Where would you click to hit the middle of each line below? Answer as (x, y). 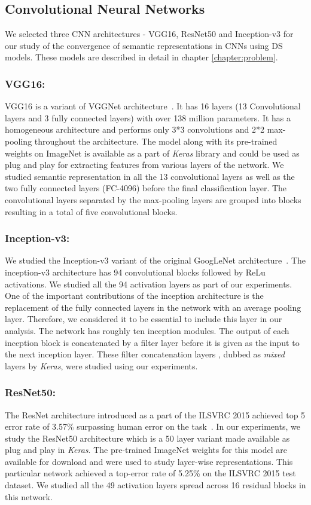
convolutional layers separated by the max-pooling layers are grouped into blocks (153, 199)
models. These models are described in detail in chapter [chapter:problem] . (141, 57)
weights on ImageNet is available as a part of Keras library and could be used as (152, 153)
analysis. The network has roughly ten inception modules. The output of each (147, 330)
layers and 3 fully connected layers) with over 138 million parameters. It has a (148, 117)
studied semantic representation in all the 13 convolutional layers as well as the (150, 176)
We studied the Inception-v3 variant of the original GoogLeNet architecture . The (155, 260)
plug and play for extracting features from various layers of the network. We (144, 165)
